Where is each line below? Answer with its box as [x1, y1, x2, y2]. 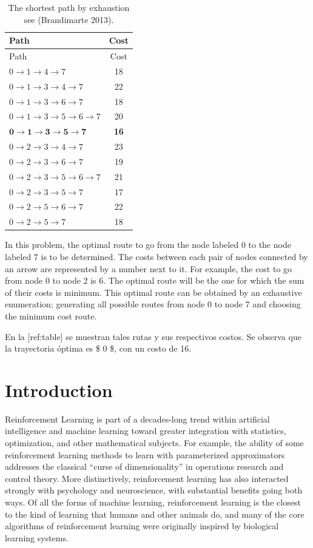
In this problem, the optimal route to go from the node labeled [5, 238, 239, 251]
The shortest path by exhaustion [8, 1, 130, 13]
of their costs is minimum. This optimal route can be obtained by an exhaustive [5, 286, 302, 298]
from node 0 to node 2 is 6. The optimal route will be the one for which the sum [5, 274, 305, 287]
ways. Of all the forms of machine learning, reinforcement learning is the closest [5, 496, 301, 509]
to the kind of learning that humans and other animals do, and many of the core [5, 507, 305, 520]
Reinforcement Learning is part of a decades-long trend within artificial [5, 412, 270, 425]
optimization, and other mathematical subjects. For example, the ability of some [5, 436, 304, 449]
